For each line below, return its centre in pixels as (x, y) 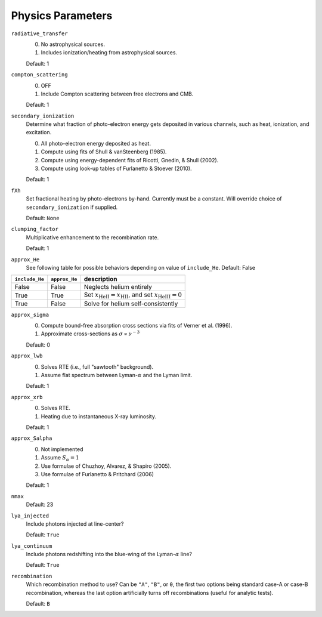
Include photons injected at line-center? (75, 524)
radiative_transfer (39, 33)
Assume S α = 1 (60, 458)
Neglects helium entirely (118, 287)
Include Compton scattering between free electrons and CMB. (117, 94)
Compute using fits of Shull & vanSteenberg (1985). (104, 152)
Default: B (38, 604)
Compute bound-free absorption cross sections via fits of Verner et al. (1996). (137, 326)
